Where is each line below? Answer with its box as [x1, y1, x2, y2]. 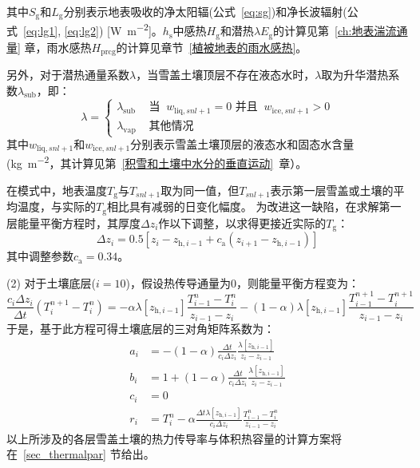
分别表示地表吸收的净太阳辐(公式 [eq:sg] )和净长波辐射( [63, 3, 347, 19]
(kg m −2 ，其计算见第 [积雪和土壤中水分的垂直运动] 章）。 [6, 153, 307, 172]
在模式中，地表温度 [6, 181, 107, 198]
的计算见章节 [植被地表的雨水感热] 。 [116, 38, 307, 55]
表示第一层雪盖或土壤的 [270, 181, 394, 198]
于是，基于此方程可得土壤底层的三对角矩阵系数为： [6, 319, 275, 336]
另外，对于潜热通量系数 [6, 66, 129, 83]
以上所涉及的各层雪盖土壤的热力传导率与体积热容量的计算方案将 [6, 430, 342, 446]
